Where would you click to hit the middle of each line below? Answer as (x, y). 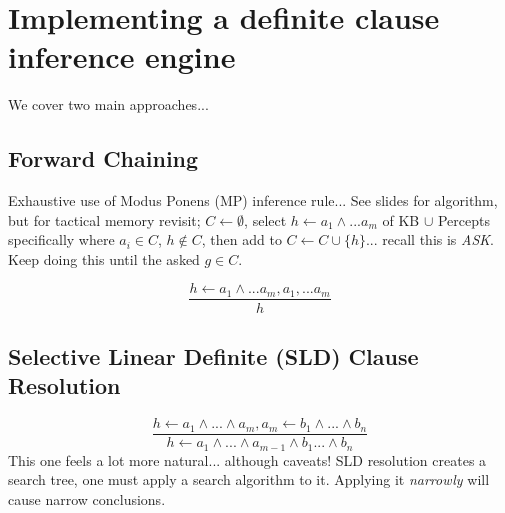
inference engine (122, 56)
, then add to (241, 239)
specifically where (61, 239)
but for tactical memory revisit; (104, 219)
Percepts (463, 219)
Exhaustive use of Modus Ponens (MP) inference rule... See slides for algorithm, (253, 200)
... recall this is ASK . (429, 239)
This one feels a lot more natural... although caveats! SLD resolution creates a (247, 459)
